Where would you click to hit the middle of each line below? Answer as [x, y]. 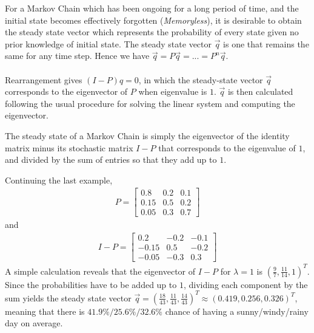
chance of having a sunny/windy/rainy [237, 311]
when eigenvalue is [173, 91]
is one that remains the [266, 43]
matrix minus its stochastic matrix [69, 147]
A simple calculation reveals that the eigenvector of [100, 271]
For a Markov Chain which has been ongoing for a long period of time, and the [152, 8]
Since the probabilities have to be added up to [91, 284]
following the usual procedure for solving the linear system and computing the [150, 103]
